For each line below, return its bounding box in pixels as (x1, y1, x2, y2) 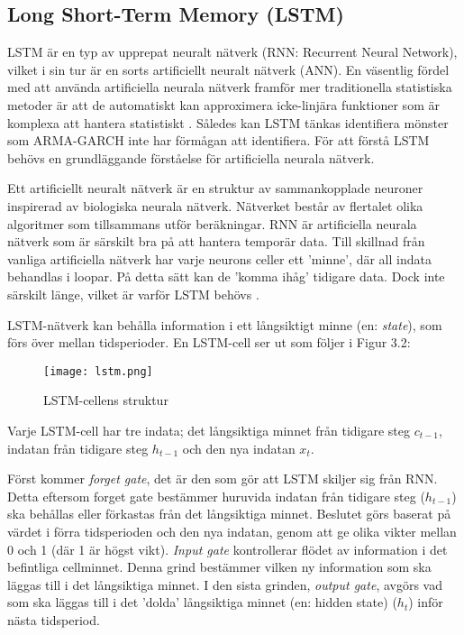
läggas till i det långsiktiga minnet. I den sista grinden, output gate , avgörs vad (7, 575, 442, 594)
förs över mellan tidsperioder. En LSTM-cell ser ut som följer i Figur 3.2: (7, 333, 411, 352)
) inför (408, 593, 443, 612)
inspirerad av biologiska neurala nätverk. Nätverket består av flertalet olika (7, 196, 423, 215)
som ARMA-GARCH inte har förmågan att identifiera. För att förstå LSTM (7, 131, 430, 150)
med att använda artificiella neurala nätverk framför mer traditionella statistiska (7, 78, 452, 97)
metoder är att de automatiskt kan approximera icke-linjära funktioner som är (7, 95, 440, 114)
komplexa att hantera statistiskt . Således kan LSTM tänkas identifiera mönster (7, 113, 449, 132)
